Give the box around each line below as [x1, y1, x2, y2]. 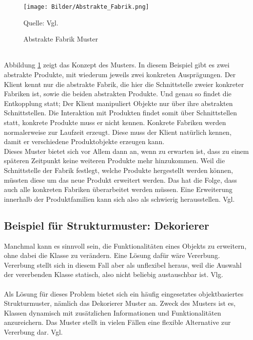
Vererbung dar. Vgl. [4, 326, 63, 337]
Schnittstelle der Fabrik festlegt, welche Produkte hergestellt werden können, [4, 165, 233, 175]
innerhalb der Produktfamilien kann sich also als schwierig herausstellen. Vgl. [4, 193, 235, 204]
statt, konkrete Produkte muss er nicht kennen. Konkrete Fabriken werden [4, 117, 226, 127]
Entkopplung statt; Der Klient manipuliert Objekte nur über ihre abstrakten [4, 98, 233, 108]
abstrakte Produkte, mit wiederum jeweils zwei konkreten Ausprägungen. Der [4, 69, 236, 80]
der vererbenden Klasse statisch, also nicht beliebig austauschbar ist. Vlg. [4, 269, 223, 279]
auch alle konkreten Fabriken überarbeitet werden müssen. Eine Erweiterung [4, 184, 233, 194]
